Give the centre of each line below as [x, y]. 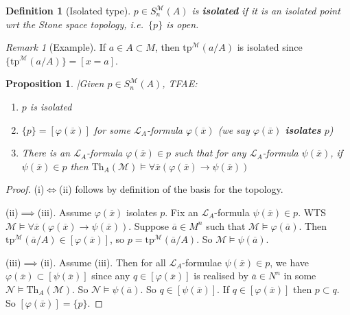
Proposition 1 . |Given [55, 83]
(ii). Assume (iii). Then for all [103, 262]
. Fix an [182, 212]
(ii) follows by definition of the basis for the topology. [171, 189]
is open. [183, 24]
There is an [46, 153]
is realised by [221, 276]
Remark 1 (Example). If [56, 47]
